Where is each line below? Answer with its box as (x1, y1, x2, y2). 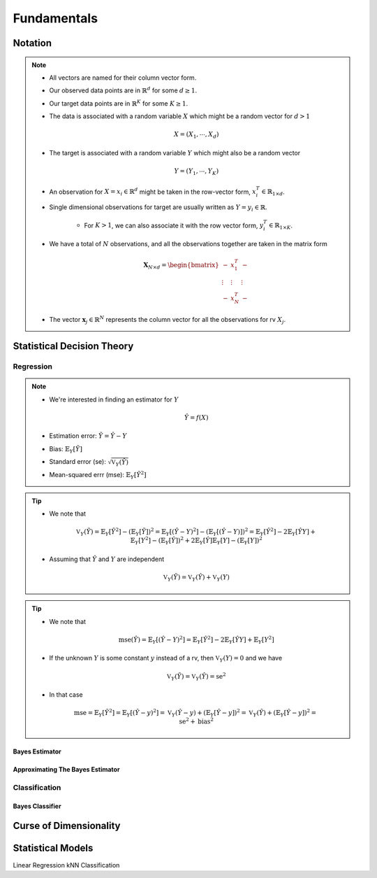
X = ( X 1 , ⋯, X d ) (173, 130, 219, 140)
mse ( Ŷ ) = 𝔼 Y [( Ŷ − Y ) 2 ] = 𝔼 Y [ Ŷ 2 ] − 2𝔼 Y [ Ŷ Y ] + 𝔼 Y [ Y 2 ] (118, 635, 275, 645)
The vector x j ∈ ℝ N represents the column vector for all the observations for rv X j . (49, 315, 286, 325)
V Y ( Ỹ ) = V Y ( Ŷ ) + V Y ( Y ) (163, 573, 230, 583)
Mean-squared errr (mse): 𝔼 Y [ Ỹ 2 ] (49, 469, 147, 481)
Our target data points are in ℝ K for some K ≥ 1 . (49, 99, 188, 108)
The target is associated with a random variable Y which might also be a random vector (49, 148, 300, 157)
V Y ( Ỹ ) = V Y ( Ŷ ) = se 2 (166, 671, 226, 682)
